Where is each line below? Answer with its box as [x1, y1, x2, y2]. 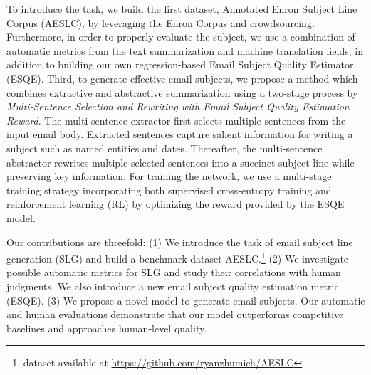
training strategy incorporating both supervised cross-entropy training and [6, 182, 332, 197]
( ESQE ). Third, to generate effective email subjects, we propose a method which [6, 70, 358, 85]
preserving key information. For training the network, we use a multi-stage [6, 169, 332, 184]
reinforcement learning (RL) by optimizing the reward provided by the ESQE [6, 196, 345, 211]
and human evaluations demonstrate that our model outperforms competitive [6, 307, 344, 322]
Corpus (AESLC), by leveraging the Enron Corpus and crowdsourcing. [6, 15, 315, 30]
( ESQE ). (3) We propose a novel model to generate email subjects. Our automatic [6, 292, 365, 307]
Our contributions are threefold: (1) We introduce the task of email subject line [6, 234, 353, 249]
